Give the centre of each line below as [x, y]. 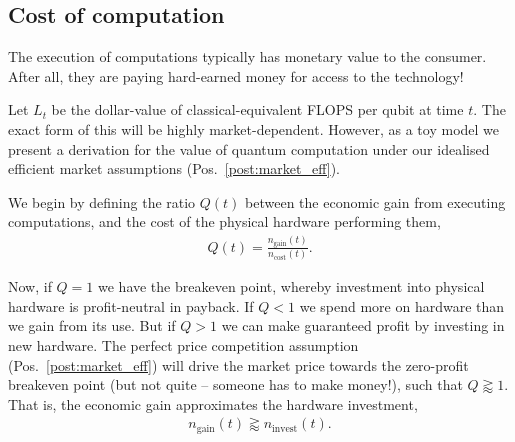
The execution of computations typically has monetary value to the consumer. [247, 56]
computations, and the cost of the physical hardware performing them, [224, 221]
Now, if [30, 286]
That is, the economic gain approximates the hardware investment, [213, 403]
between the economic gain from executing [375, 201]
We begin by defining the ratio [102, 201]
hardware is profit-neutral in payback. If [131, 305]
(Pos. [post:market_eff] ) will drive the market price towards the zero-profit [238, 364]
